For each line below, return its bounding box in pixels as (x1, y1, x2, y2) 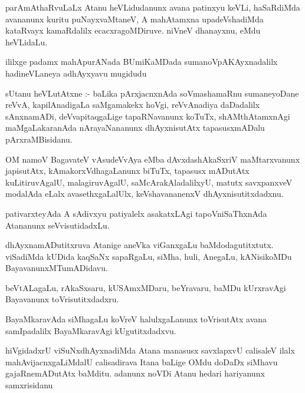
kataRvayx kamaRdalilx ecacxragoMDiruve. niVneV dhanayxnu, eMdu (5, 24, 261, 37)
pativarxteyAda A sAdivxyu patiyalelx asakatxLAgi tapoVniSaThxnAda (5, 207, 267, 219)
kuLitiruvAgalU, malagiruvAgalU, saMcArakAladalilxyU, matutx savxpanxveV (5, 176, 293, 188)
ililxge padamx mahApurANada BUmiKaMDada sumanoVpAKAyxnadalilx (5, 55, 278, 68)
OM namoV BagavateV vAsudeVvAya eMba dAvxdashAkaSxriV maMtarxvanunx (5, 153, 300, 165)
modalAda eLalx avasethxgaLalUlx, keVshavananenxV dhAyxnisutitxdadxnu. (5, 187, 284, 200)
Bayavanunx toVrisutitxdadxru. (5, 293, 119, 305)
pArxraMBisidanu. (5, 133, 73, 145)
